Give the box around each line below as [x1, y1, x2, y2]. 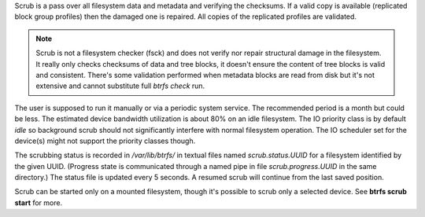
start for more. [14, 197, 63, 208]
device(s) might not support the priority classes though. [14, 136, 196, 145]
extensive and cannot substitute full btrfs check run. [35, 81, 205, 90]
